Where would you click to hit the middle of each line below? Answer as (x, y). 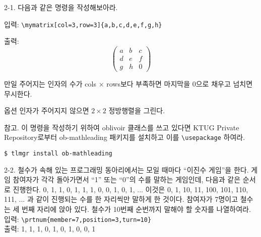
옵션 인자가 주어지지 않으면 (47, 110)
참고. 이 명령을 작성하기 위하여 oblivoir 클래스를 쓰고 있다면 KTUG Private (122, 127)
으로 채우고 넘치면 (224, 84)
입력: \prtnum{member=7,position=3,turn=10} (78, 219)
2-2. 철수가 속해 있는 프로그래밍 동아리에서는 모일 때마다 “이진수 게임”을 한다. (126, 169)
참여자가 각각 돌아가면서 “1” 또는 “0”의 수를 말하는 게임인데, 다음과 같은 (127, 179)
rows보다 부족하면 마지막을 (148, 84)
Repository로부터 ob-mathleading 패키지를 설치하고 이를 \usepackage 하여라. (125, 137)
